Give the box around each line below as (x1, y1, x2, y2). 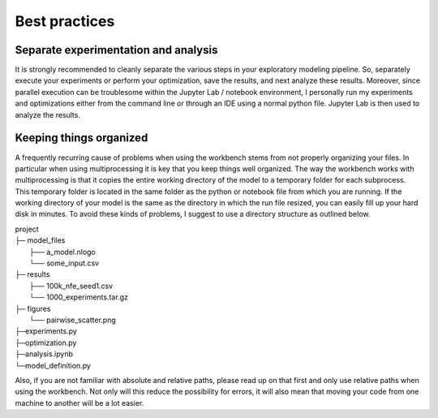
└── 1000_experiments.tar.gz (29, 292, 129, 302)
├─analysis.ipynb (15, 349, 73, 359)
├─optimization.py (15, 338, 77, 347)
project (15, 224, 40, 234)
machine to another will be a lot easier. (15, 398, 144, 407)
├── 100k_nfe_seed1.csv (29, 281, 114, 291)
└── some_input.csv (29, 258, 100, 268)
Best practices (15, 12, 115, 30)
